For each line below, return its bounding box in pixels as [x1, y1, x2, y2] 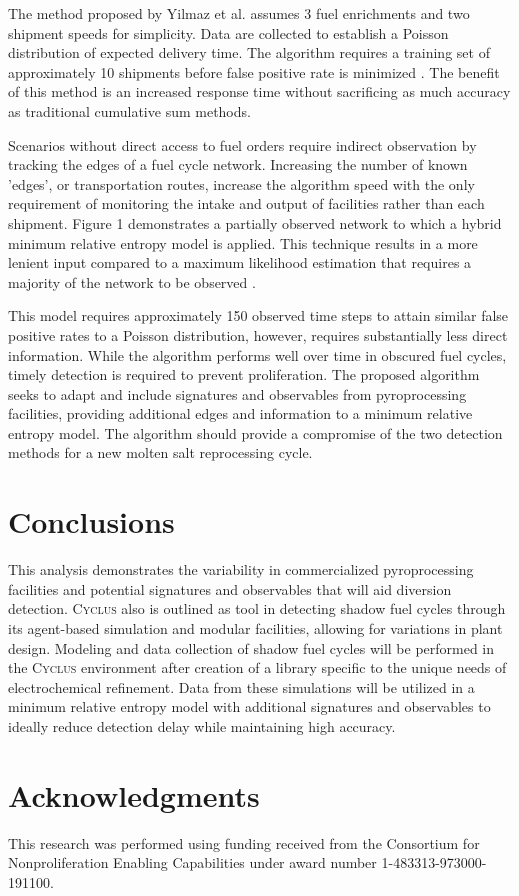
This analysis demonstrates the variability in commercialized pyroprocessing [8, 559, 474, 580]
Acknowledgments [8, 774, 260, 815]
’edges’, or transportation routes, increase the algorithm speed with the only [8, 173, 475, 194]
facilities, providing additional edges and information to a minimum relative [8, 403, 473, 424]
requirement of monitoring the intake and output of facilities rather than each [8, 193, 485, 214]
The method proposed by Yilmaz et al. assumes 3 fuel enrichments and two [8, 3, 470, 23]
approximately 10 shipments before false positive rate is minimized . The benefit [8, 61, 500, 82]
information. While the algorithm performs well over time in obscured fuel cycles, [8, 344, 507, 365]
